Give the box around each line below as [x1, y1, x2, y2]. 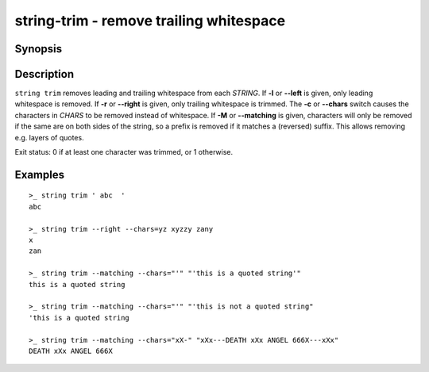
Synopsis [14, 42, 63, 56]
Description [14, 67, 75, 81]
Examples [14, 167, 65, 182]
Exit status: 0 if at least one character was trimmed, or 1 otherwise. [14, 148, 234, 157]
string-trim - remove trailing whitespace [14, 12, 286, 29]
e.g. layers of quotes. [14, 132, 84, 142]
